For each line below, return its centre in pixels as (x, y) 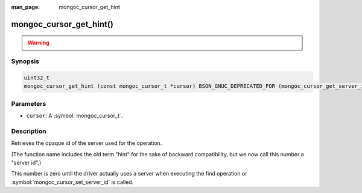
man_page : (26, 7)
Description (29, 131)
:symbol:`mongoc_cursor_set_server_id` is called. (72, 182)
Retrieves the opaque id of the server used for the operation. (87, 143)
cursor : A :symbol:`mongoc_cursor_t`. (75, 116)
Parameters (29, 103)
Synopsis (25, 61)
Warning (38, 43)
